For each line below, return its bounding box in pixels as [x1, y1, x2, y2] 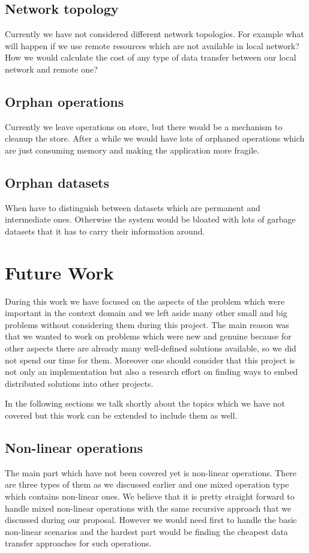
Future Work [5, 260, 114, 284]
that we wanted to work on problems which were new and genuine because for [5, 330, 292, 342]
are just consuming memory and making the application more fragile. [5, 143, 260, 156]
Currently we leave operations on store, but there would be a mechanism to [5, 120, 283, 133]
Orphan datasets [5, 173, 109, 191]
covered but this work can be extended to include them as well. [5, 409, 238, 422]
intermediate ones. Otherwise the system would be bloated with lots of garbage [5, 213, 296, 226]
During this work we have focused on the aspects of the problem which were [5, 294, 285, 307]
